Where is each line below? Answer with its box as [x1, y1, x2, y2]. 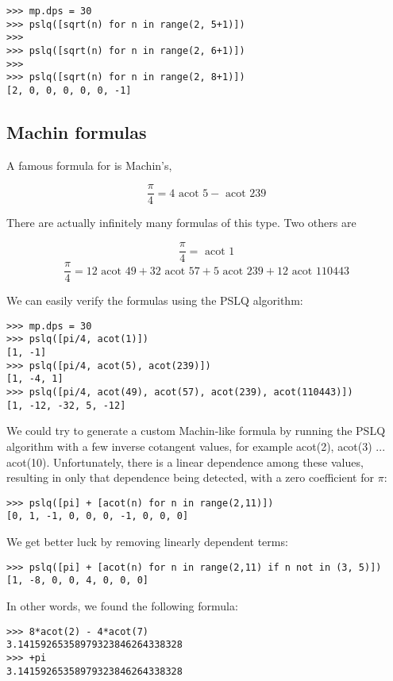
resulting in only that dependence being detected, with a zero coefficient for [6, 469, 374, 486]
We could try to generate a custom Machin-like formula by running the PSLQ [6, 422, 386, 439]
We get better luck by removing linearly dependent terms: [6, 533, 288, 550]
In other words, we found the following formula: [6, 597, 238, 614]
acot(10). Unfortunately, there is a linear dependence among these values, [6, 453, 364, 470]
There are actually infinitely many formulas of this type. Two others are [6, 214, 356, 231]
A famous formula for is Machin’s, [6, 156, 172, 173]
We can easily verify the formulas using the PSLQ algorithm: [6, 292, 303, 309]
